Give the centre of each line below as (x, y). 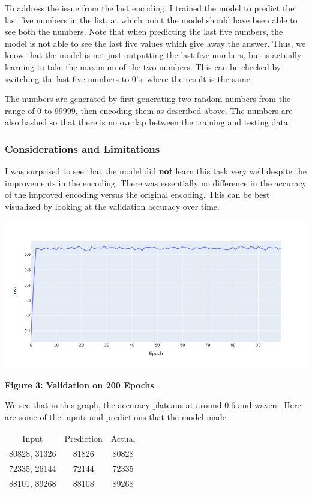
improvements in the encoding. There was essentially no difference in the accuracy (156, 183)
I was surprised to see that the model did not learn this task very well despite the (156, 171)
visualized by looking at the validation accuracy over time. (112, 206)
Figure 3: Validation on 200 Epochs (79, 385)
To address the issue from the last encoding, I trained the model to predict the (150, 8)
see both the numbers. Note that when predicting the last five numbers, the (144, 31)
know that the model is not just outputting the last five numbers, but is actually (153, 55)
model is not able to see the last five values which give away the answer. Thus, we (155, 43)
